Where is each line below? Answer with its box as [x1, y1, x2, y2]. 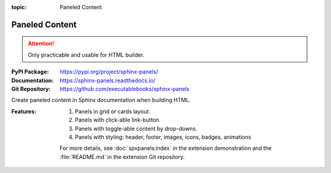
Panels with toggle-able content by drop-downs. [75, 125, 197, 132]
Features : [11, 108, 37, 115]
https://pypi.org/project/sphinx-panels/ [59, 68, 159, 76]
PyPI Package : [11, 68, 49, 76]
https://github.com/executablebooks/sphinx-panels [59, 85, 190, 92]
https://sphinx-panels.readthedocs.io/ [59, 76, 156, 84]
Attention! [28, 40, 55, 47]
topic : [11, 4, 27, 10]
